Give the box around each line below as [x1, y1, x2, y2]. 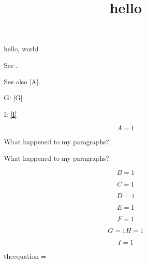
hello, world [4, 44, 39, 54]
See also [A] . [4, 76, 41, 86]
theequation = [4, 250, 46, 261]
